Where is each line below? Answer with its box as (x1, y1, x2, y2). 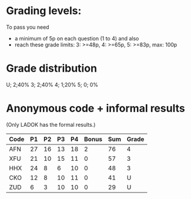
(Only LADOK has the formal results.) (6, 121, 96, 128)
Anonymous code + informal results (6, 102, 185, 115)
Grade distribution (6, 62, 98, 75)
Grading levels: (6, 4, 82, 18)
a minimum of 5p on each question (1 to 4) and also (14, 35, 139, 42)
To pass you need (6, 23, 49, 31)
